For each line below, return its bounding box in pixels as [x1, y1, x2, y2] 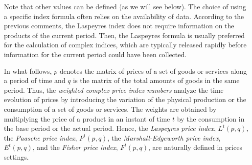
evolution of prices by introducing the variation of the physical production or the [4, 94, 247, 104]
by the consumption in [177, 113, 245, 124]
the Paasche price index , [4, 132, 77, 143]
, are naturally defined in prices [148, 142, 242, 152]
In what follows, [4, 65, 52, 76]
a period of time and [4, 75, 66, 85]
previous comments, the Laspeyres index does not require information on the [4, 21, 234, 31]
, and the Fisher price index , [32, 142, 118, 152]
